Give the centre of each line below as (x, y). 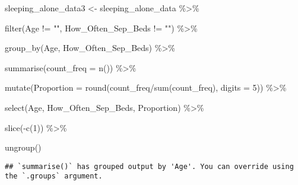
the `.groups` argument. (54, 176)
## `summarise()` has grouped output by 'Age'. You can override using (149, 166)
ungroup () (23, 147)
